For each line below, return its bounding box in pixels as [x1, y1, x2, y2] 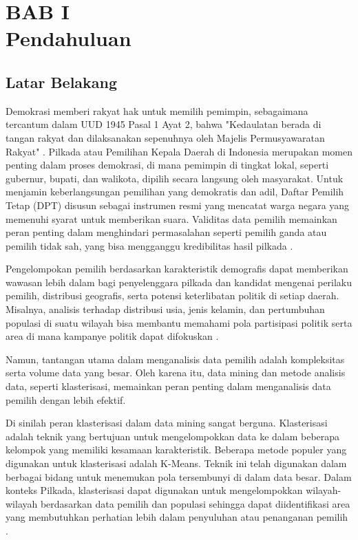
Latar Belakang [6, 71, 118, 92]
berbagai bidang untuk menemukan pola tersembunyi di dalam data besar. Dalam [6, 469, 352, 484]
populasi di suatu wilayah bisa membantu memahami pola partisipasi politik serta [6, 315, 352, 330]
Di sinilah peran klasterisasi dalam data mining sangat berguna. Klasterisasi [6, 415, 328, 430]
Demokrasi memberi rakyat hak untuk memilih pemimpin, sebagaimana [6, 103, 308, 118]
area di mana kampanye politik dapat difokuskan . [6, 329, 219, 343]
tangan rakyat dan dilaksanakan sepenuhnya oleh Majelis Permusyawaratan [6, 130, 325, 144]
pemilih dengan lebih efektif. [6, 392, 126, 407]
